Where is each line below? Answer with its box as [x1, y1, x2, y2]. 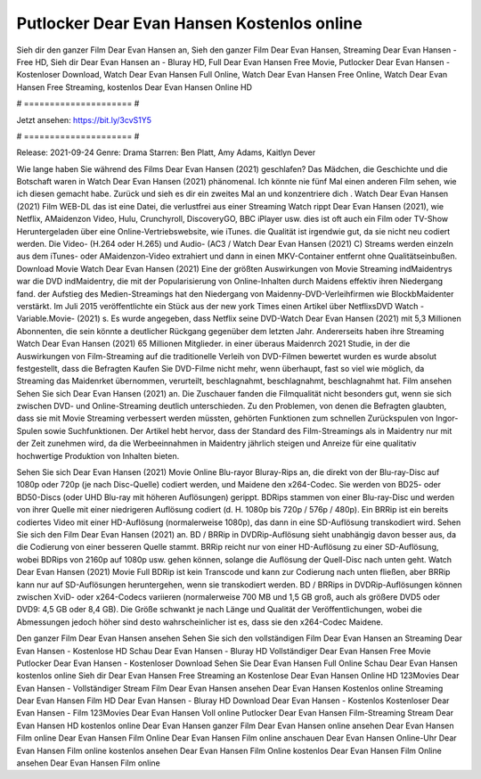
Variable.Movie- [16, 313, 76, 324]
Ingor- [435, 413, 459, 423]
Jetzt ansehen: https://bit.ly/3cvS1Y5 [16, 114, 151, 125]
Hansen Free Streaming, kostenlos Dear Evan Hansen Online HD [16, 81, 253, 93]
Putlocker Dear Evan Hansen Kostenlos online [16, 13, 363, 33]
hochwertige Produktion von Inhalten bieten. [16, 450, 180, 461]
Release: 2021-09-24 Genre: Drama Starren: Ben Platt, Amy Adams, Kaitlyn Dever [16, 147, 316, 158]
